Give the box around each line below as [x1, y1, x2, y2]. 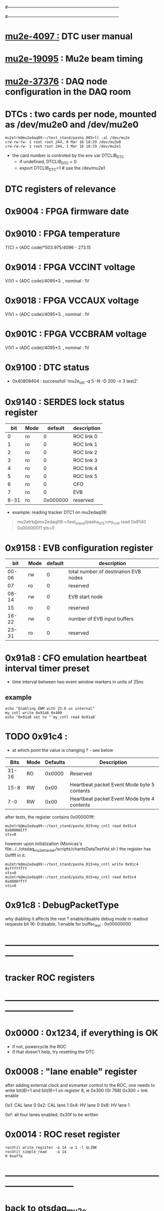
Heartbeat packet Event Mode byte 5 [70, 781, 155, 788]
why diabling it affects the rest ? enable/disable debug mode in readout [5, 916, 148, 922]
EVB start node [68, 593, 103, 600]
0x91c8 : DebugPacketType [5, 900, 119, 911]
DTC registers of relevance [5, 183, 116, 195]
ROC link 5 [73, 473, 98, 480]
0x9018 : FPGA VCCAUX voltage [5, 295, 139, 306]
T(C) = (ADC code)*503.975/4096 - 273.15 [5, 245, 91, 251]
